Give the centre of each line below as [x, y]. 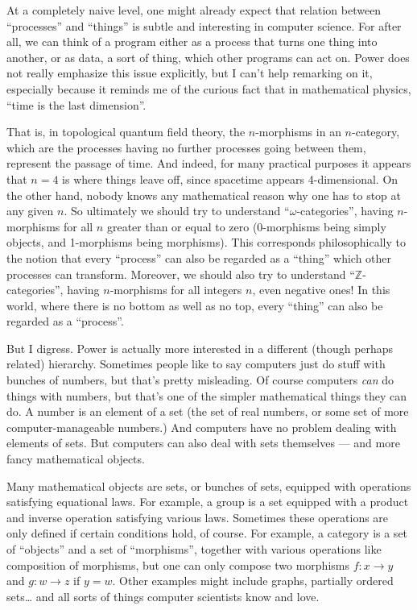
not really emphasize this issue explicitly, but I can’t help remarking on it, [190, 73]
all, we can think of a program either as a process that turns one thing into [192, 41]
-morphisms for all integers [176, 290]
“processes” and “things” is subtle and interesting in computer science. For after [204, 25]
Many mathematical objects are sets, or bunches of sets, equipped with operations [209, 486]
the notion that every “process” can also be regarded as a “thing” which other [199, 257]
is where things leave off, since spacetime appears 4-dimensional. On [230, 178]
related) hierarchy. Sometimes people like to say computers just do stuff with [196, 364]
